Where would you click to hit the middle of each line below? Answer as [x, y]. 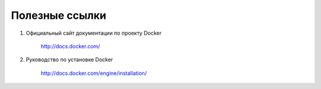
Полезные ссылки [59, 15]
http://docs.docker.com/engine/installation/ [94, 73]
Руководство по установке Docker [69, 60]
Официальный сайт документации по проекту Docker [94, 33]
